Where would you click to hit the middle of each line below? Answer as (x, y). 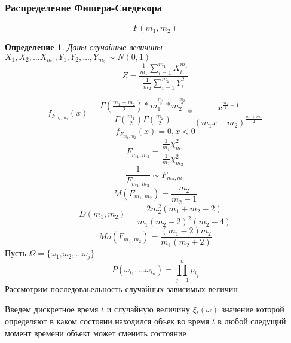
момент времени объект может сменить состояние (96, 333)
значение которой (253, 309)
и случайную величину (148, 309)
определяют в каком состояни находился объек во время (107, 321)
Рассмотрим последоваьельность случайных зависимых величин (121, 288)
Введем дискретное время (52, 309)
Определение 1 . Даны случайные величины (84, 47)
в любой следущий (252, 321)
